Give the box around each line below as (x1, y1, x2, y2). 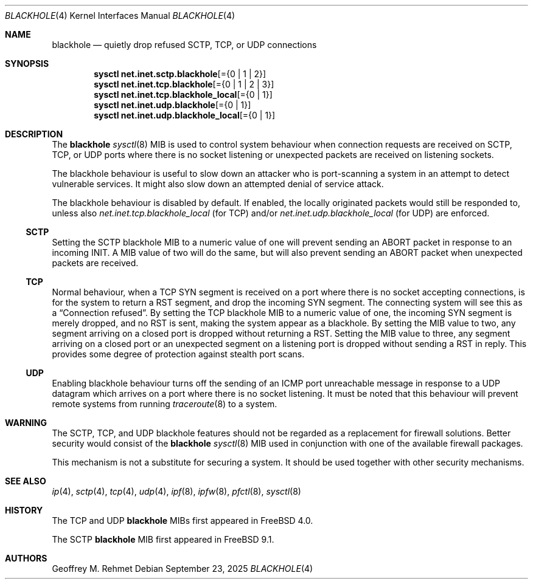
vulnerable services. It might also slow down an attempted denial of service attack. (52, 179, 384, 189)
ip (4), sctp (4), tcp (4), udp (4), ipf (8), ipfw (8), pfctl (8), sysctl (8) (52, 486, 301, 496)
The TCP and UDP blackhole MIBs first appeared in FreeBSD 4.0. (52, 515, 313, 526)
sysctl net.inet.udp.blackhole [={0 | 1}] (94, 100, 251, 110)
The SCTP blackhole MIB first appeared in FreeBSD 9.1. (52, 534, 274, 544)
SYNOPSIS (5, 58, 49, 69)
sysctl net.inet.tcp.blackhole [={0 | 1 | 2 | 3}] (94, 79, 274, 89)
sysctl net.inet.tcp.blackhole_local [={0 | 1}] (94, 89, 273, 100)
